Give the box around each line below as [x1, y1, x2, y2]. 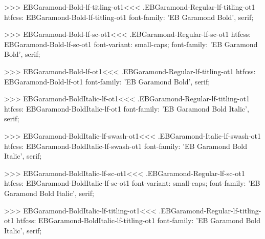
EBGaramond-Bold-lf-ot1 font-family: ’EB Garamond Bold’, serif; [4, 76, 210, 86]
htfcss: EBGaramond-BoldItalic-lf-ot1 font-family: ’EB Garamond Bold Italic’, [4, 103, 249, 114]
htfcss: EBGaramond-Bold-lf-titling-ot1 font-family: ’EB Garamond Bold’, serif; [4, 11, 254, 22]
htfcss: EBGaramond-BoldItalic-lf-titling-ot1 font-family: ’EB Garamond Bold [16, 215, 260, 226]
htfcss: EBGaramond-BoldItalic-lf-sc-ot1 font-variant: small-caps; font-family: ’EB [4, 178, 260, 188]
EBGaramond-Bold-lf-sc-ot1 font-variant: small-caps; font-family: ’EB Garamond [4, 38, 258, 49]
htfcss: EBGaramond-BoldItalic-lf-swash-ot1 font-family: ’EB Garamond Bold [4, 140, 248, 151]
